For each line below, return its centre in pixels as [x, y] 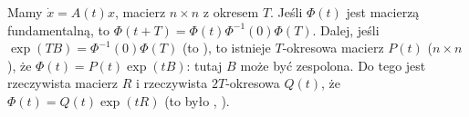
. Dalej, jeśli [346, 29]
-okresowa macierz [333, 48]
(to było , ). [197, 100]
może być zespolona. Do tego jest [333, 65]
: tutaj [204, 65]
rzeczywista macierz [63, 83]
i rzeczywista [172, 83]
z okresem [231, 12]
